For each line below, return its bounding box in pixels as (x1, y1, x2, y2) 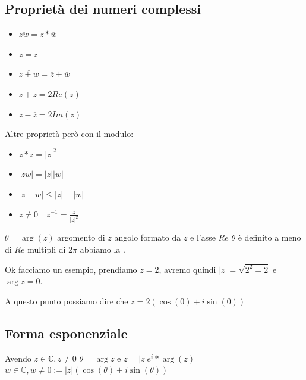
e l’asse (190, 231, 216, 244)
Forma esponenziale (5, 324, 128, 342)
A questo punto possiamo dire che (5, 295, 128, 307)
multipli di (27, 243, 66, 256)
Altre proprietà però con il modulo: (5, 127, 134, 140)
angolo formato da (114, 231, 181, 244)
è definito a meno (238, 231, 301, 244)
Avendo (5, 351, 31, 364)
